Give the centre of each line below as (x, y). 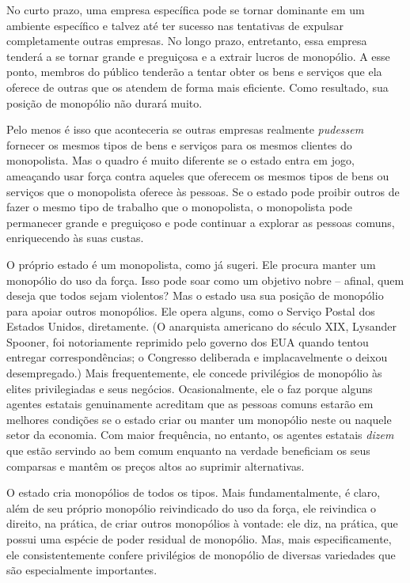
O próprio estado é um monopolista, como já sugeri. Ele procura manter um (191, 264)
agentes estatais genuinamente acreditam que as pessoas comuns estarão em (190, 404)
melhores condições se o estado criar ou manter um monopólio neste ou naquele (199, 419)
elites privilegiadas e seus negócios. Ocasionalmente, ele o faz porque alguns (190, 388)
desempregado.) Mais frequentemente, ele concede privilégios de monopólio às (194, 373)
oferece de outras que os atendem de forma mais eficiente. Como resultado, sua (197, 87)
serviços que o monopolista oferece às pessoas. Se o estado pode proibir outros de (203, 191)
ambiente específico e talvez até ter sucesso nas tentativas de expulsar (175, 25)
